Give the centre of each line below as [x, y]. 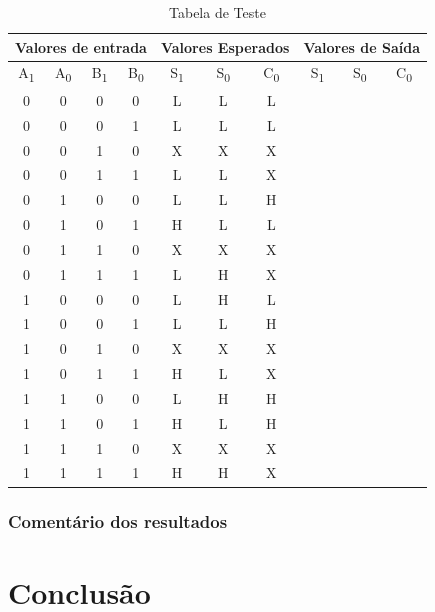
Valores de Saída [361, 46]
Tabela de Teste [217, 12]
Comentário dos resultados [118, 521]
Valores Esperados [225, 46]
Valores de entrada [81, 46]
